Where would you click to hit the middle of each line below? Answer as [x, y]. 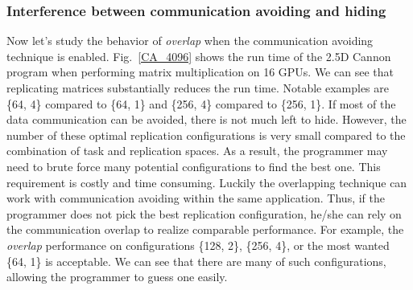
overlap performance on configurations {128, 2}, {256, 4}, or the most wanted [198, 245]
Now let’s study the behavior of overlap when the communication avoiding [190, 41]
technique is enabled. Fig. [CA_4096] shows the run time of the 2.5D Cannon [199, 56]
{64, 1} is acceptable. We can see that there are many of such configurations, [196, 261]
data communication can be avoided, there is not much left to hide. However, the [206, 119]
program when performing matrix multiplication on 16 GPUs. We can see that [200, 72]
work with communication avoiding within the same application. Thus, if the [196, 198]
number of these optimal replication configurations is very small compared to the [206, 135]
